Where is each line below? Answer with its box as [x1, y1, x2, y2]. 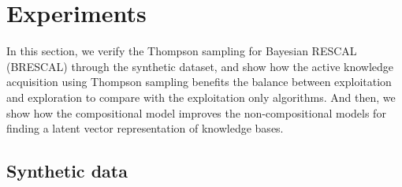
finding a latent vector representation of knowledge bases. [6, 120, 284, 137]
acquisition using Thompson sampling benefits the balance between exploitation [6, 73, 392, 90]
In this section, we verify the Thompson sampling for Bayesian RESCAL [6, 43, 357, 59]
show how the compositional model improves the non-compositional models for [6, 104, 386, 121]
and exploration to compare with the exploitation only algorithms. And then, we [6, 88, 396, 105]
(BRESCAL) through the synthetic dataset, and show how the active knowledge [6, 58, 394, 74]
